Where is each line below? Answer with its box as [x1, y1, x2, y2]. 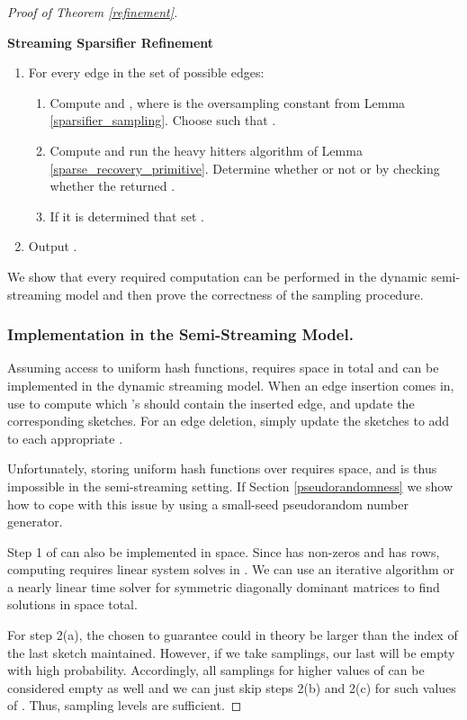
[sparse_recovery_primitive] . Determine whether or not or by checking [49, 158, 440, 177]
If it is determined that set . [49, 206, 204, 225]
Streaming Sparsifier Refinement [7, 32, 214, 51]
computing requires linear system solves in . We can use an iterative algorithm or [7, 560, 454, 579]
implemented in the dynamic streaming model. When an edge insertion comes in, [7, 375, 454, 394]
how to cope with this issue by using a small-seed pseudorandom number [7, 494, 409, 513]
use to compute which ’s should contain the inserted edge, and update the [7, 393, 415, 412]
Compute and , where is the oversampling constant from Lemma [49, 93, 406, 112]
